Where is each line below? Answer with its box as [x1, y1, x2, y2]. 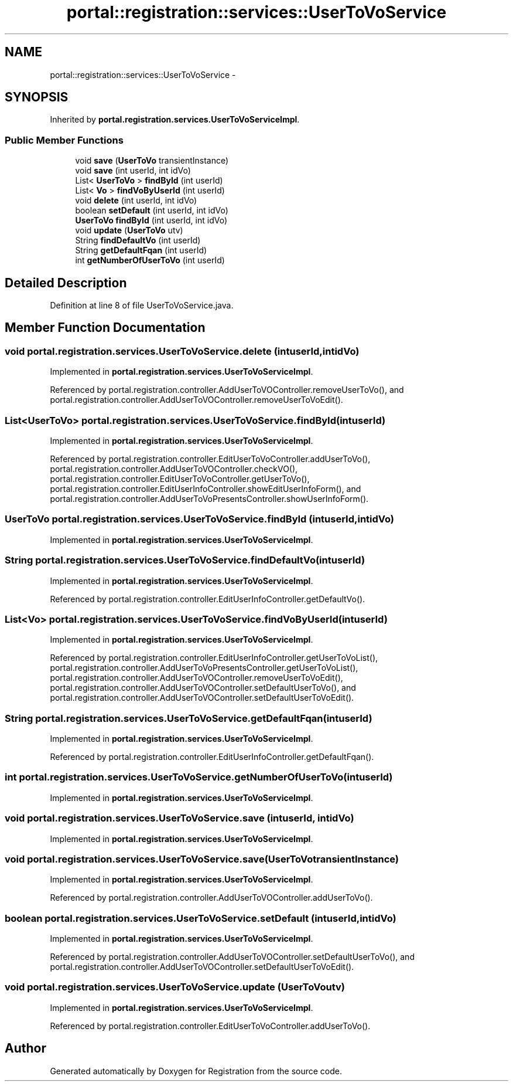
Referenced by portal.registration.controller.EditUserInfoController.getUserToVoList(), [50, 653, 378, 663]
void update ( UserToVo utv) [75, 225, 183, 236]
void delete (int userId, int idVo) [75, 195, 197, 206]
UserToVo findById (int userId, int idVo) [75, 215, 227, 226]
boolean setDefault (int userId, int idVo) [75, 205, 228, 216]
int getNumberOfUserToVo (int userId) [75, 255, 225, 266]
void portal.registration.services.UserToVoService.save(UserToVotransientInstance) [5, 853, 399, 865]
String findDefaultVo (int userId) [75, 235, 201, 246]
